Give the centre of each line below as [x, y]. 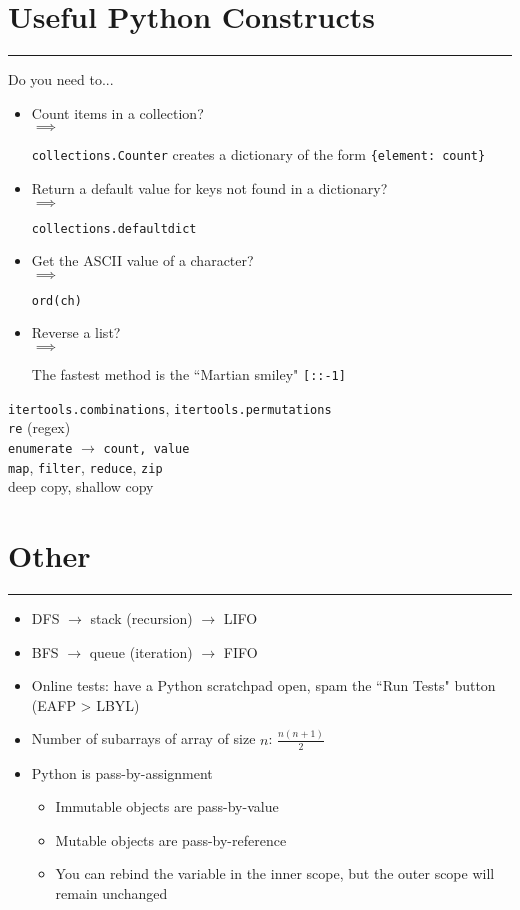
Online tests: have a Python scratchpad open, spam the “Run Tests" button [263, 685]
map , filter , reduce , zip [85, 466]
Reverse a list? [76, 332]
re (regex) [39, 427]
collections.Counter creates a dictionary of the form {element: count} [258, 154]
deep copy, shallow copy [81, 486]
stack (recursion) [141, 618]
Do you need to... [61, 79]
